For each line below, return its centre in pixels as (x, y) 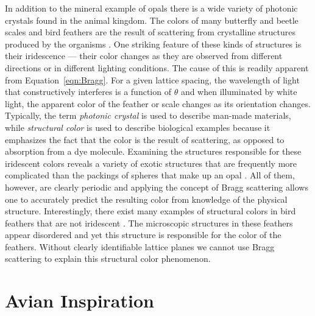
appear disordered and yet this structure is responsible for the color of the (143, 235)
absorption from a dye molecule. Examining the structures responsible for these (153, 151)
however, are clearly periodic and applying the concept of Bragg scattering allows (157, 187)
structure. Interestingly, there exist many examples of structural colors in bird (150, 211)
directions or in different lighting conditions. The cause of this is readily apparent (157, 67)
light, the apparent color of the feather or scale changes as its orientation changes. (158, 103)
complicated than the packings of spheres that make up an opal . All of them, (150, 175)
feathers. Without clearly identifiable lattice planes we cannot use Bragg (140, 246)
